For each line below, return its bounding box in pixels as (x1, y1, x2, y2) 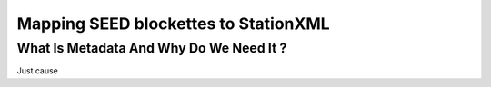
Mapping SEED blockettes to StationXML (16, 14, 331, 34)
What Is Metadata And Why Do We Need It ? (16, 40, 287, 56)
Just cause (16, 65, 59, 76)
